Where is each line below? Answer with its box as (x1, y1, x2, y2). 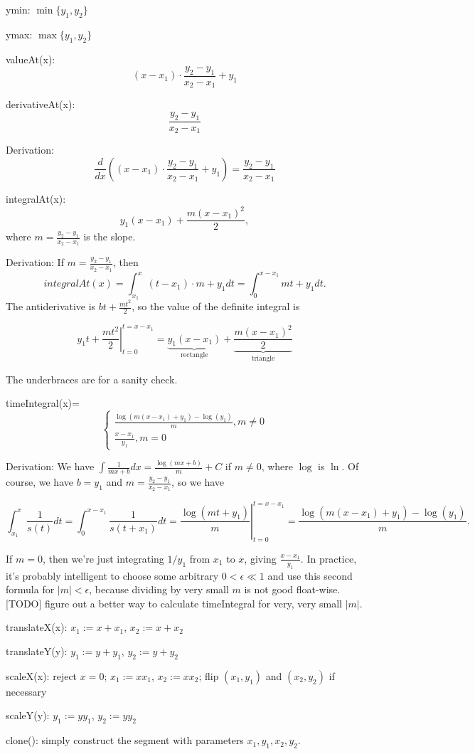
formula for (6, 582, 55, 597)
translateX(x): (6, 620, 68, 634)
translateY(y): (6, 643, 68, 658)
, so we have (171, 474, 225, 489)
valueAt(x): (6, 51, 55, 66)
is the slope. (83, 229, 136, 244)
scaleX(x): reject (6, 668, 78, 683)
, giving (244, 551, 277, 565)
